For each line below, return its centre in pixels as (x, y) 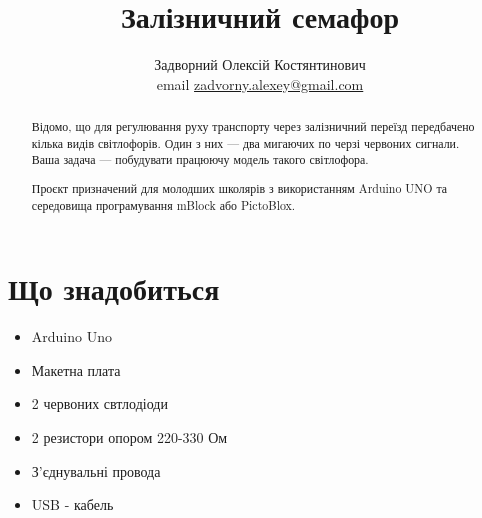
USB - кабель (72, 504)
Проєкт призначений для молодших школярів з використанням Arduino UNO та (239, 187)
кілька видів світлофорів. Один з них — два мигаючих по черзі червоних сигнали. (245, 142)
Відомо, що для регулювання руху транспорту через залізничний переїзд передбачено (253, 126)
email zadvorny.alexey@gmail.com (260, 83)
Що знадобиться (114, 288)
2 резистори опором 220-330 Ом (129, 437)
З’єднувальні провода (96, 470)
